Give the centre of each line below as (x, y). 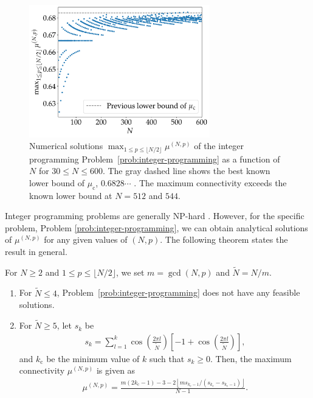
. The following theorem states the (224, 239)
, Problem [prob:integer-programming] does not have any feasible (178, 292)
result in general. (36, 252)
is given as (116, 370)
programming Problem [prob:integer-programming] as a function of (155, 159)
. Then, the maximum (251, 358)
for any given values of (86, 239)
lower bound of (57, 182)
